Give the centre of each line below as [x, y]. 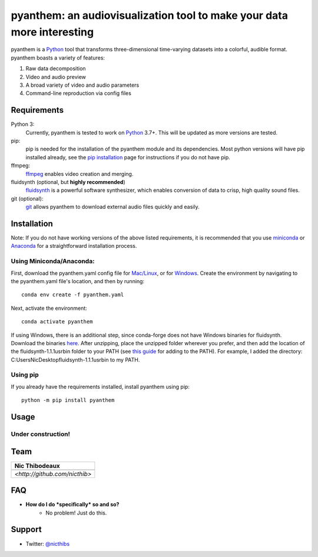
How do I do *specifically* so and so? [72, 504]
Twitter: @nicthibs [48, 543]
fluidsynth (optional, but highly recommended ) [68, 182]
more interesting [52, 32]
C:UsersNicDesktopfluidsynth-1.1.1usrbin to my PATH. [75, 359]
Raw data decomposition [56, 68]
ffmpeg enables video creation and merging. [79, 173]
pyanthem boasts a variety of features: [58, 58]
